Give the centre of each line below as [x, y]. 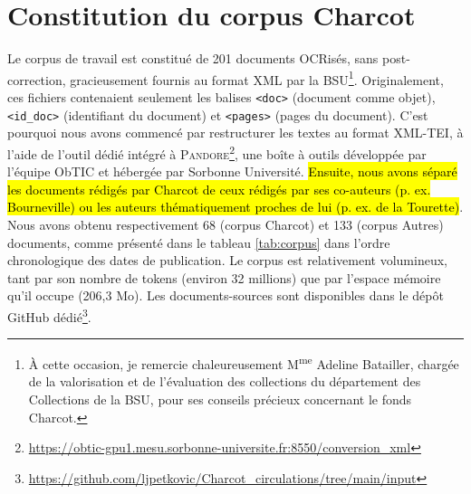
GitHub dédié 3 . [49, 315]
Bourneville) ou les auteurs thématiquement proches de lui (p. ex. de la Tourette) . [235, 207]
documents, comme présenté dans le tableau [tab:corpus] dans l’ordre [199, 242]
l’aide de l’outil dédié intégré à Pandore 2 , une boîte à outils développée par [217, 152]
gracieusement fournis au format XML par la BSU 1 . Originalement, [257, 78]
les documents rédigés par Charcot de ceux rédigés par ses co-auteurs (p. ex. [219, 189]
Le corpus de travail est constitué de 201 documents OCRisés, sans [193, 58]
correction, [37, 79]
